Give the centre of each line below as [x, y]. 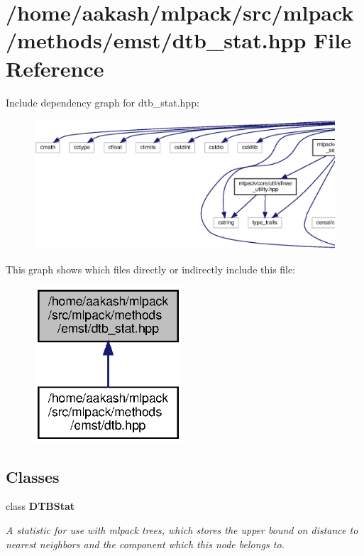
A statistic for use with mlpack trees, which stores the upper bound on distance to [182, 530]
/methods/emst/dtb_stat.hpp [156, 40]
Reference [55, 68]
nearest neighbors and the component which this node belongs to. [145, 544]
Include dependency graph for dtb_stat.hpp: [103, 102]
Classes [33, 476]
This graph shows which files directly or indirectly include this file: [151, 269]
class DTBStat [40, 506]
